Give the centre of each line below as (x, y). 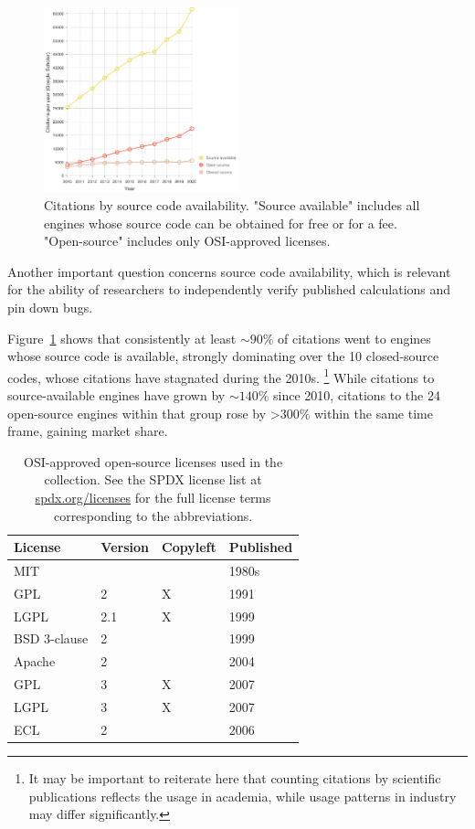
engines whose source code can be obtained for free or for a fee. (221, 223)
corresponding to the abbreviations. (153, 515)
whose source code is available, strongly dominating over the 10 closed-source (223, 356)
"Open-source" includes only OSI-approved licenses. (187, 241)
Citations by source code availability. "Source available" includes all (232, 204)
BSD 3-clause (51, 638)
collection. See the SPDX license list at (153, 479)
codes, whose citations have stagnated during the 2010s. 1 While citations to (221, 376)
